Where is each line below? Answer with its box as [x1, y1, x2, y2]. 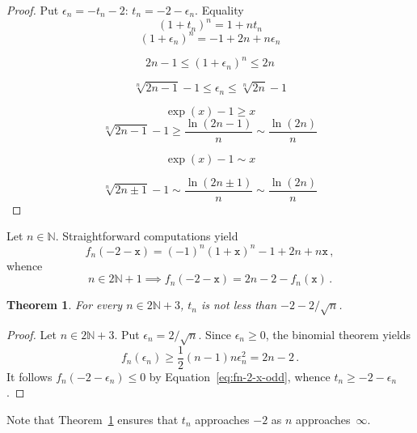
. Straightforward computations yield [55, 227, 238, 244]
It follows [6, 367, 53, 384]
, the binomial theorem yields [265, 325, 411, 342]
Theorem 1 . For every [6, 296, 123, 313]
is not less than [200, 296, 276, 313]
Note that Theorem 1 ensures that [6, 410, 179, 427]
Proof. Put [6, 2, 59, 18]
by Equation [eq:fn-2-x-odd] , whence [149, 367, 331, 384]
